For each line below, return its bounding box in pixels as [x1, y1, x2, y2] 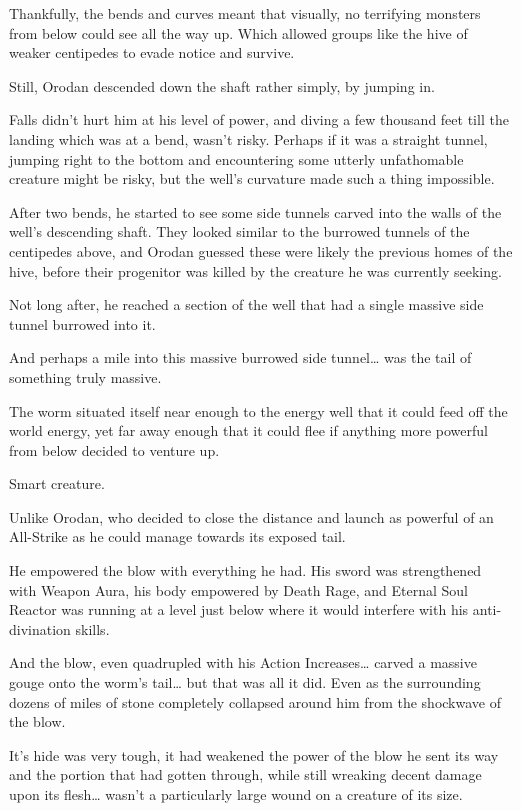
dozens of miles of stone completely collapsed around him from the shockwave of [9, 691, 501, 712]
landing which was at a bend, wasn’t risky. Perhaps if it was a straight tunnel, [9, 128, 488, 149]
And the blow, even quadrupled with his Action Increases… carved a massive [9, 652, 477, 673]
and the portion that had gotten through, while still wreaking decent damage [9, 764, 482, 785]
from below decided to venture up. [9, 439, 220, 460]
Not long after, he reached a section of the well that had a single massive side [9, 294, 484, 315]
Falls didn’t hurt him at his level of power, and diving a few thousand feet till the [9, 109, 509, 130]
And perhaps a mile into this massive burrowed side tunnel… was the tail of [9, 347, 472, 368]
